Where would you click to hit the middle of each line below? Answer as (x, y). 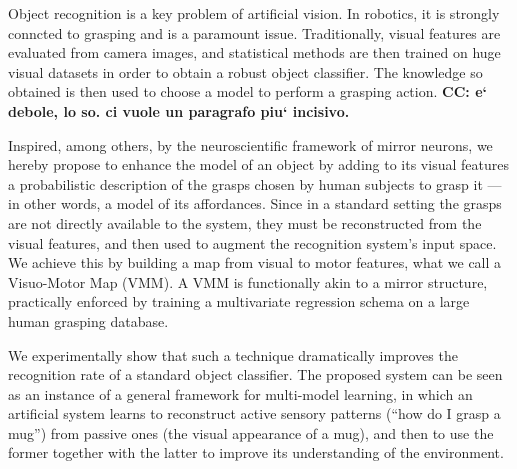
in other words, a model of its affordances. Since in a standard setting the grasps (255, 203)
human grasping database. (88, 320)
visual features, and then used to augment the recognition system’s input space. (252, 242)
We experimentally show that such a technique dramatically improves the (233, 354)
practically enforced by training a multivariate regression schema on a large (239, 301)
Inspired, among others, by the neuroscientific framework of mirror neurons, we (250, 144)
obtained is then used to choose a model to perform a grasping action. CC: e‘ (247, 91)
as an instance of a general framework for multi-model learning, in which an (240, 393)
